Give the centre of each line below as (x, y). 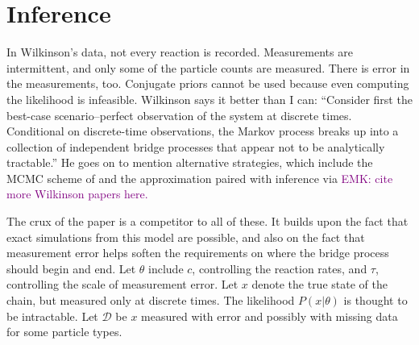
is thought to (375, 300)
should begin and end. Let (71, 268)
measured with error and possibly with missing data (270, 316)
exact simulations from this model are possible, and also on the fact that (186, 237)
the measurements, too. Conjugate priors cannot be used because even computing (208, 83)
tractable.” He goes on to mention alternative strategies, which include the (190, 162)
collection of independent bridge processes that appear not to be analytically (196, 146)
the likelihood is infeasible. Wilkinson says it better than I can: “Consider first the (209, 99)
